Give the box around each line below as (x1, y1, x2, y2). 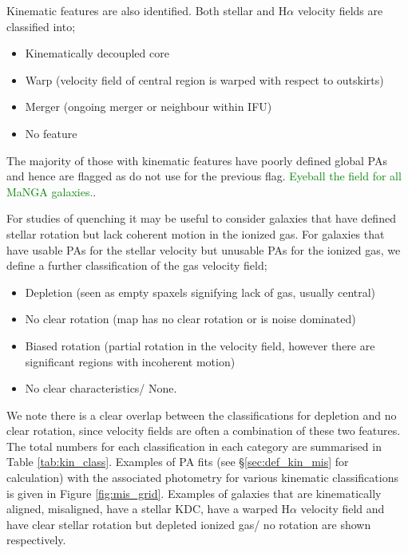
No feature (25, 124, 77, 141)
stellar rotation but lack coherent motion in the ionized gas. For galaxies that (6, 225, 385, 242)
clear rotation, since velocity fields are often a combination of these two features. (6, 422, 401, 439)
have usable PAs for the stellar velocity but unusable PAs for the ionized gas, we (6, 241, 401, 258)
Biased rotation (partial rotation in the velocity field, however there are (25, 337, 375, 354)
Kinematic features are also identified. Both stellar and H (6, 2, 287, 18)
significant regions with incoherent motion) (25, 353, 236, 369)
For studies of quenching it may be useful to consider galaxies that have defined (6, 210, 396, 227)
